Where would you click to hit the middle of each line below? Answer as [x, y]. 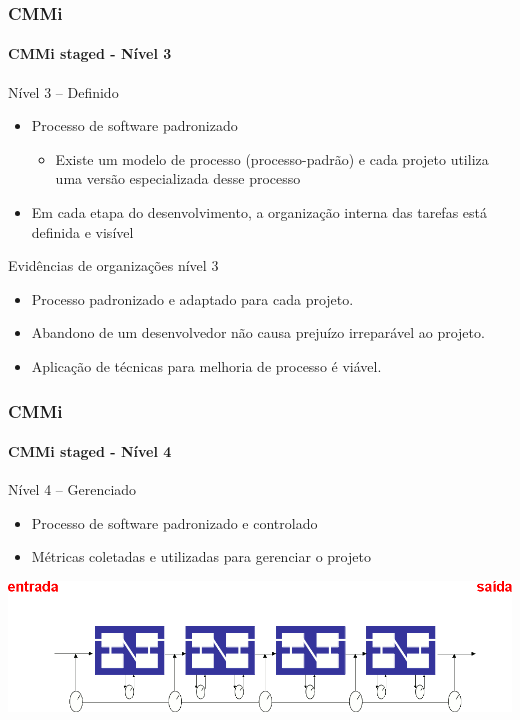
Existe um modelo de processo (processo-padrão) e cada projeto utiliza [272, 158]
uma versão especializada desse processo [178, 178]
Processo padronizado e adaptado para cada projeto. [192, 298]
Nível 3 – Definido [63, 91]
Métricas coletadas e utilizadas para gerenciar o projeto [201, 556]
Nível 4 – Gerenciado [72, 489]
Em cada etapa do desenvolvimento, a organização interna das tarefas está [259, 212]
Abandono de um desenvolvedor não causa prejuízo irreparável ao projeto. [258, 332]
